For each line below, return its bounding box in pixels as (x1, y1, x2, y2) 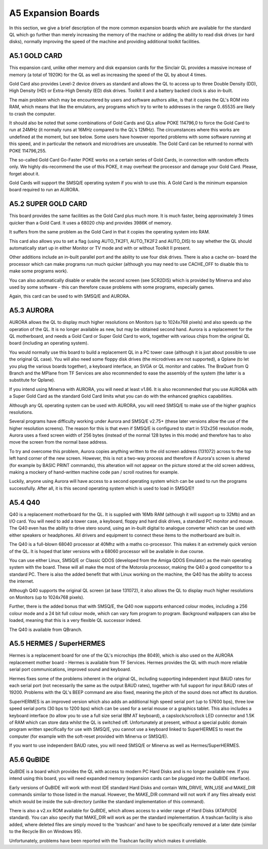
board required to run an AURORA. (9, 187, 80, 193)
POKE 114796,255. (9, 148, 47, 154)
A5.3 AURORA (9, 306, 54, 315)
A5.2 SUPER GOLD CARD (9, 200, 88, 208)
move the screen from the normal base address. (9, 439, 108, 445)
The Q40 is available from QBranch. (9, 626, 83, 632)
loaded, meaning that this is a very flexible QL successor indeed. (9, 617, 141, 623)
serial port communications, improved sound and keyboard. (9, 666, 132, 673)
